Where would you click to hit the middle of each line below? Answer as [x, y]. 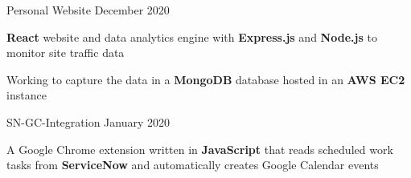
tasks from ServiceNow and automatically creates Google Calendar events [193, 165]
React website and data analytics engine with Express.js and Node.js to [192, 36]
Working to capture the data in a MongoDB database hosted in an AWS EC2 [206, 79]
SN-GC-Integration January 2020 [88, 121]
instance [27, 95]
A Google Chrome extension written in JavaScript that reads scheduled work [200, 149]
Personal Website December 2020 [88, 10]
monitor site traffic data [66, 53]
